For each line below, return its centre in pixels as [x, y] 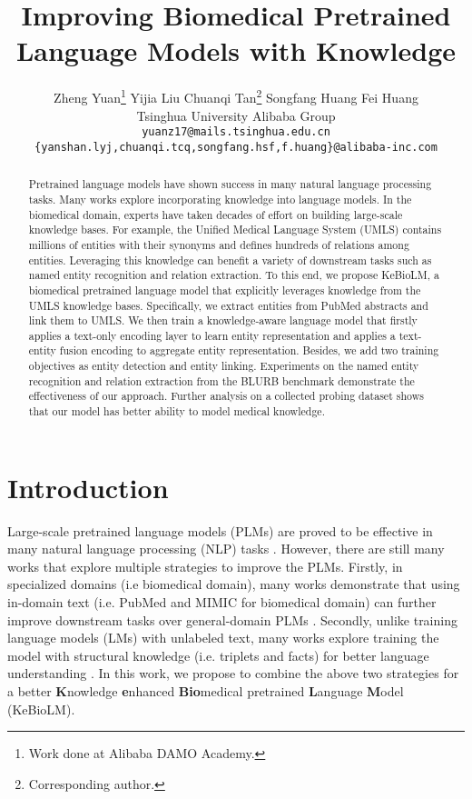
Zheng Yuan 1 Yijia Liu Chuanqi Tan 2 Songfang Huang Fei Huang [236, 96]
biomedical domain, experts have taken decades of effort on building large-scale [216, 214]
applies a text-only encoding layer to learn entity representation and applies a [212, 335]
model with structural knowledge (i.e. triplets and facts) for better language [218, 655]
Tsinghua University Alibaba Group [236, 115]
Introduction [88, 487]
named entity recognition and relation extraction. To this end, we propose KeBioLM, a [234, 275]
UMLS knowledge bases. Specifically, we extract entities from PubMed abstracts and [228, 305]
